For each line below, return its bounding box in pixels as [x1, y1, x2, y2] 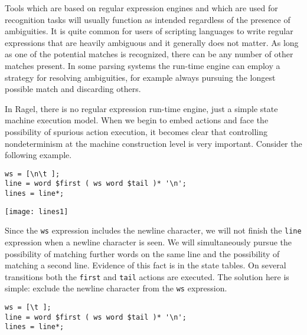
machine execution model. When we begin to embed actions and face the [5, 114, 269, 126]
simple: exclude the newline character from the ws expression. [5, 282, 227, 294]
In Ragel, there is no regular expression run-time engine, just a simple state [5, 102, 278, 114]
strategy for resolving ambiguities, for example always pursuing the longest [5, 71, 276, 83]
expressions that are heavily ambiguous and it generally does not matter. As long [5, 36, 299, 48]
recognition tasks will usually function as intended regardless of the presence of [5, 13, 290, 25]
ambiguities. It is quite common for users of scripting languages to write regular [5, 25, 293, 37]
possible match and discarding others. [5, 83, 141, 95]
